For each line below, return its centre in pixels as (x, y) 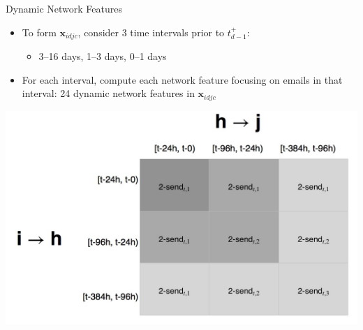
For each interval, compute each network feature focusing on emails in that (182, 79)
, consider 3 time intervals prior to (151, 32)
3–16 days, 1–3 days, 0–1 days (103, 56)
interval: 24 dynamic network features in (108, 93)
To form (39, 32)
